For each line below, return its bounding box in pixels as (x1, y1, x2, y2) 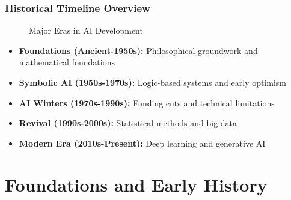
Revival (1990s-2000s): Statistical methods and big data (19, 117, 237, 129)
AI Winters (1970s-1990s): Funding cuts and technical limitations (19, 96, 275, 109)
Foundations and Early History (5, 172, 268, 196)
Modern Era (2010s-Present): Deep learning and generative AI (19, 136, 266, 149)
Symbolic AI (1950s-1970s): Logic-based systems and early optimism (19, 76, 286, 88)
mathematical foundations (19, 56, 115, 68)
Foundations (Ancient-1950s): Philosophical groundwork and (19, 44, 258, 56)
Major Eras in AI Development (29, 24, 143, 37)
